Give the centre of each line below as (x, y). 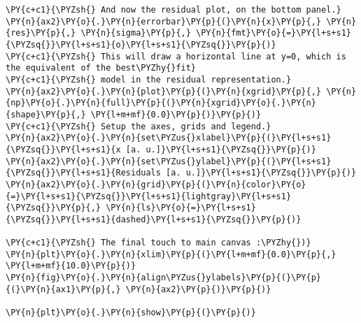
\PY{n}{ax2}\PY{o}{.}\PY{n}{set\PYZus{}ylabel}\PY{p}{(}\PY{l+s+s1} (169, 161)
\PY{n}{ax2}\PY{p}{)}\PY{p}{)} (198, 289)
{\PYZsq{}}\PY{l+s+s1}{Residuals (83, 173)
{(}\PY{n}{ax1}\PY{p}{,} (63, 289)
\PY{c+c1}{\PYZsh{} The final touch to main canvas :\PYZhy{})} (158, 243)
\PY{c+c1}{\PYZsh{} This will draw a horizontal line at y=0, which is (176, 56)
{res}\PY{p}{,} (41, 33)
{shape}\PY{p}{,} (46, 114)
